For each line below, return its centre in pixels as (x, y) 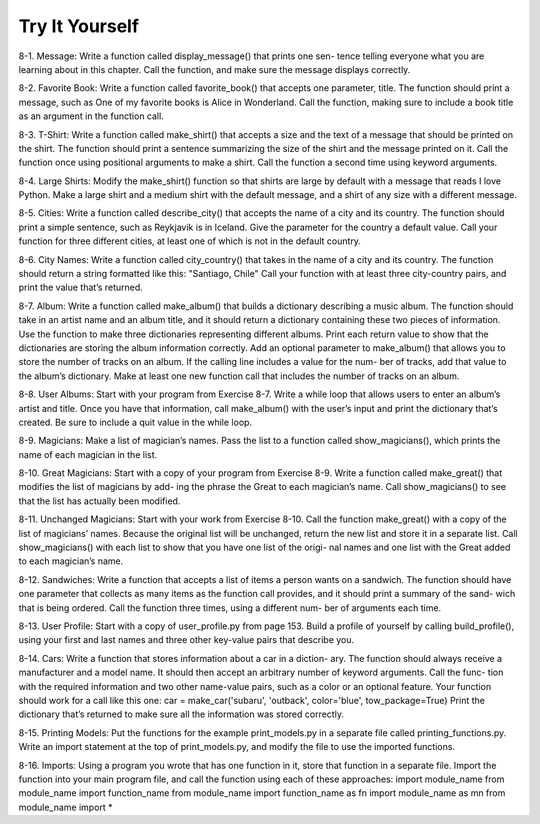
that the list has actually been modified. (99, 501)
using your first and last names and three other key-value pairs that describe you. (186, 640)
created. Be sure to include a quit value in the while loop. (135, 422)
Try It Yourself (79, 26)
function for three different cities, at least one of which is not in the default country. (190, 241)
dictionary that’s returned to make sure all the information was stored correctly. (181, 714)
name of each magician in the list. (88, 454)
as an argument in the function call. (91, 116)
